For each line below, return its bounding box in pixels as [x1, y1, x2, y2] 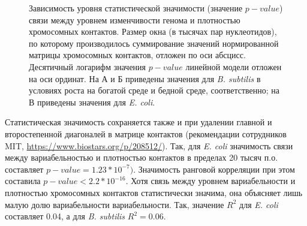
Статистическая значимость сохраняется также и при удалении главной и [5, 116, 272, 128]
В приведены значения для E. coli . [29, 95, 155, 108]
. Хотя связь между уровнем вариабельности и [125, 174, 296, 187]
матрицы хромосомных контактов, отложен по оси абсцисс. [29, 49, 246, 61]
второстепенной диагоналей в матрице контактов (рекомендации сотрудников [5, 127, 287, 140]
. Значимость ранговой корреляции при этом [133, 162, 295, 175]
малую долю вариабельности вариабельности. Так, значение [5, 198, 224, 210]
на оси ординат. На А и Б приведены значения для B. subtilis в [29, 72, 261, 85]
